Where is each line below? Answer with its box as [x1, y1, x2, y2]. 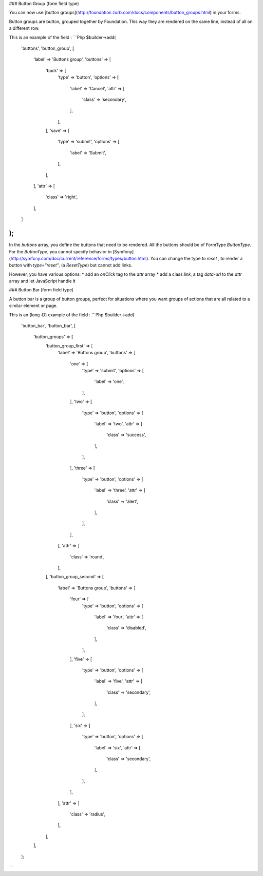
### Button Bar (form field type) [9, 287, 74, 293]
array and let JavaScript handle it [9, 278, 75, 284]
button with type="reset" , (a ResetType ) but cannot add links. [9, 262, 132, 268]
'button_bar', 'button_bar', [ [21, 323, 76, 329]
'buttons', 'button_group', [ [21, 45, 75, 51]
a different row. [9, 25, 39, 31]
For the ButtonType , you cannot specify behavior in [9, 248, 112, 254]
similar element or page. [9, 303, 58, 309]
